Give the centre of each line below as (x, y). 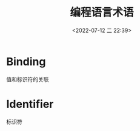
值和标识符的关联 (28, 79)
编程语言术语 (102, 12)
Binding (26, 62)
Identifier (30, 104)
